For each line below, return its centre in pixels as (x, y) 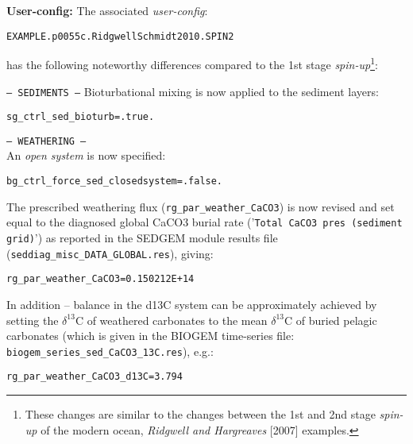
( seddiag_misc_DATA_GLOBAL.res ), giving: (110, 253)
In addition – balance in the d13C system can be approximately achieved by (192, 304)
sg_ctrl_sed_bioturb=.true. (81, 117)
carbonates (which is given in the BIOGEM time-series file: (151, 336)
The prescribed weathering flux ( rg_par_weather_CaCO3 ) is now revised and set (201, 206)
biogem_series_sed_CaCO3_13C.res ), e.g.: (110, 351)
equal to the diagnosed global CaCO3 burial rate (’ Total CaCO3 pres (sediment (205, 222)
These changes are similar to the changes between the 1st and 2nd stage (200, 414)
